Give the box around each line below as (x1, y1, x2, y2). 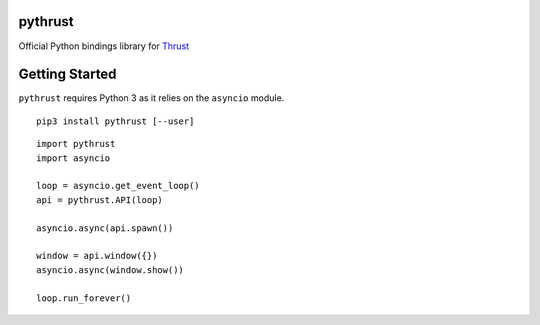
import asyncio (36, 152, 111, 164)
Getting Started (18, 66, 117, 83)
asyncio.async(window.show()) (36, 264, 185, 275)
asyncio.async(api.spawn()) (36, 222, 174, 234)
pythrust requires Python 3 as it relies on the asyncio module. (18, 92, 285, 104)
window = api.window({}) (36, 250, 158, 262)
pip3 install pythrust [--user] (36, 115, 195, 127)
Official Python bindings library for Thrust (18, 40, 190, 52)
